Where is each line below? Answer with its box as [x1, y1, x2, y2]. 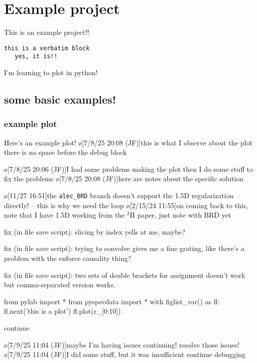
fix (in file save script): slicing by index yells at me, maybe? [4, 226, 185, 237]
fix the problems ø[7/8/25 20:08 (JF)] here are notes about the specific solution [4, 173, 244, 184]
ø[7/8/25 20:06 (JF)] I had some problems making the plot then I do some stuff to [4, 163, 253, 174]
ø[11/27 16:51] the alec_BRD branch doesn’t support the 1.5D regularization [4, 190, 234, 200]
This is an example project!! [4, 27, 89, 37]
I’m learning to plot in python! [4, 67, 98, 78]
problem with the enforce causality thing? [4, 253, 131, 263]
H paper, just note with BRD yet [129, 210, 231, 220]
